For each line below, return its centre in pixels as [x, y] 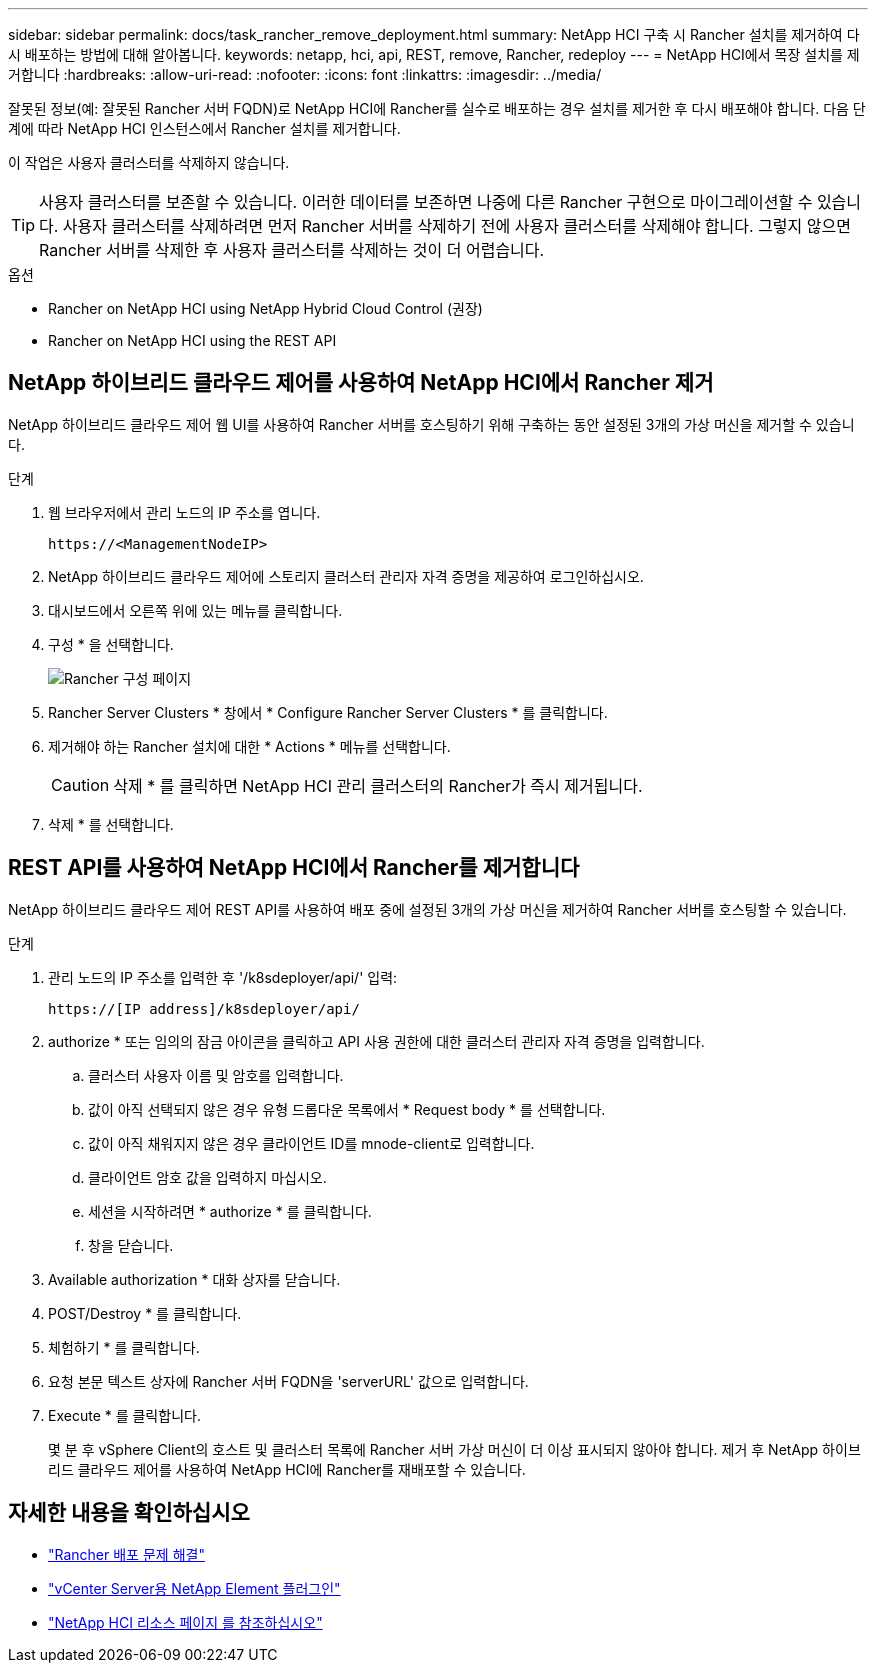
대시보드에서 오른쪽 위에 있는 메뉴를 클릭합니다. [195, 610]
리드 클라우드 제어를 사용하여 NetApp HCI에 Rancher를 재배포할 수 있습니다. [287, 1469]
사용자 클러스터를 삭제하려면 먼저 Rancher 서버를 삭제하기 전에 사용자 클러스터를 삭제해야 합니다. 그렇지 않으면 [456, 226]
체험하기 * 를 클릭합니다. [124, 1347]
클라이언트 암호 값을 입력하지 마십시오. [207, 1177]
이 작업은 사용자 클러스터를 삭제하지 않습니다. [149, 162]
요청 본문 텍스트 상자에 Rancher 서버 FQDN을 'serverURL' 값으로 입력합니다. [288, 1381]
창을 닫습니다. [131, 1245]
